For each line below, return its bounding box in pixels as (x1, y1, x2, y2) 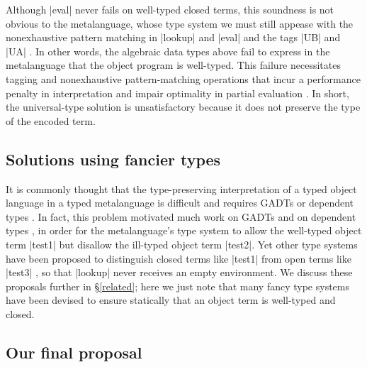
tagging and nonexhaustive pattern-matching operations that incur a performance (6, 71, 361, 86)
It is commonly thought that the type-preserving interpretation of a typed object (6, 181, 357, 196)
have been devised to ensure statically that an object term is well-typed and (6, 292, 336, 307)
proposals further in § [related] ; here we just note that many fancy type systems (6, 278, 350, 293)
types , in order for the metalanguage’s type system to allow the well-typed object (6, 223, 362, 238)
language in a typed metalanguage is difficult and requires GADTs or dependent (6, 195, 354, 210)
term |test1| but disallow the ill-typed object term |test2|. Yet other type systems (6, 236, 358, 251)
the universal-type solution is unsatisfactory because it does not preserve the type (6, 99, 361, 114)
